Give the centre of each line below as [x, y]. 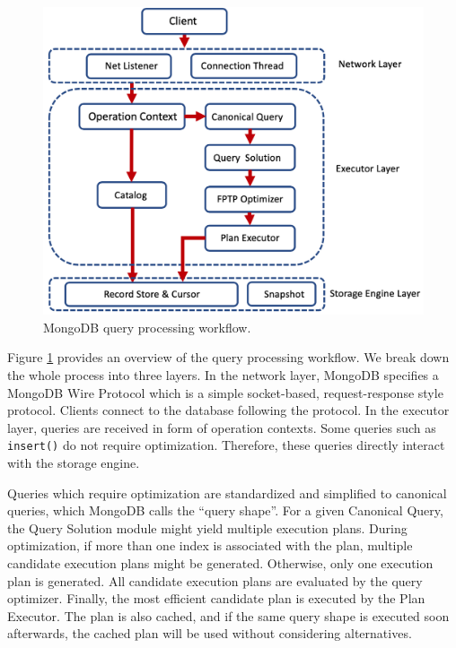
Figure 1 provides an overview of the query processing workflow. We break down [228, 357]
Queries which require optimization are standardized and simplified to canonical [227, 492]
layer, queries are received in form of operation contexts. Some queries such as [222, 427]
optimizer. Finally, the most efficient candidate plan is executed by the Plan [216, 598]
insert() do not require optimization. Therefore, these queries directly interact [226, 445]
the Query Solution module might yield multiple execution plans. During [207, 527]
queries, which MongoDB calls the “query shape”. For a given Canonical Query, [225, 510]
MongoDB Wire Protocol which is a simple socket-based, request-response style [225, 392]
